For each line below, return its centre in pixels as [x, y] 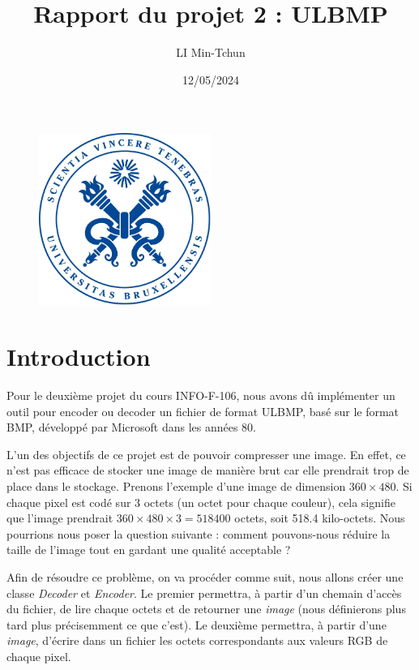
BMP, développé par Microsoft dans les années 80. [131, 427]
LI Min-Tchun [211, 52]
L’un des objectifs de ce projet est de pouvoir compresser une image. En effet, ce [206, 454]
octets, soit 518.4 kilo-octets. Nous [320, 518]
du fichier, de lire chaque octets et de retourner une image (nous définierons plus [206, 609]
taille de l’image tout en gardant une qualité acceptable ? [149, 550]
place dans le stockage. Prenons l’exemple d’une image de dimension [176, 486]
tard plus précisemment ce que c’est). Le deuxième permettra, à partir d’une [197, 624]
